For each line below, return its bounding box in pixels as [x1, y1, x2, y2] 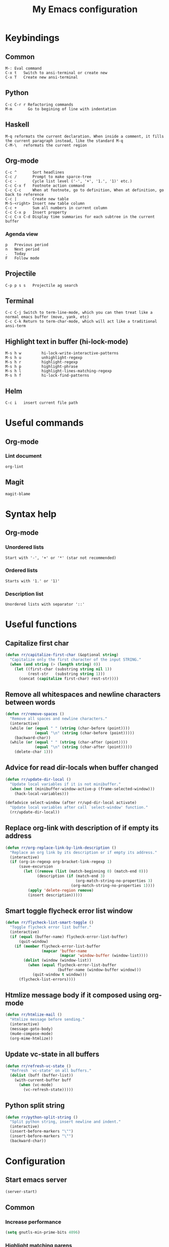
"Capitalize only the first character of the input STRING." [10, 657, 142, 662]
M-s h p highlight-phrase [5, 364, 78, 369]
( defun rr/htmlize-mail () [5, 1012, 62, 1018]
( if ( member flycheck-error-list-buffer [14, 943, 101, 949]
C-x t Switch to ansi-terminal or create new [5, 70, 108, 75]
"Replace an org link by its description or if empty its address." [10, 850, 157, 855]
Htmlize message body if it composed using [5, 991, 147, 1000]
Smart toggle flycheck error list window [5, 906, 133, 915]
